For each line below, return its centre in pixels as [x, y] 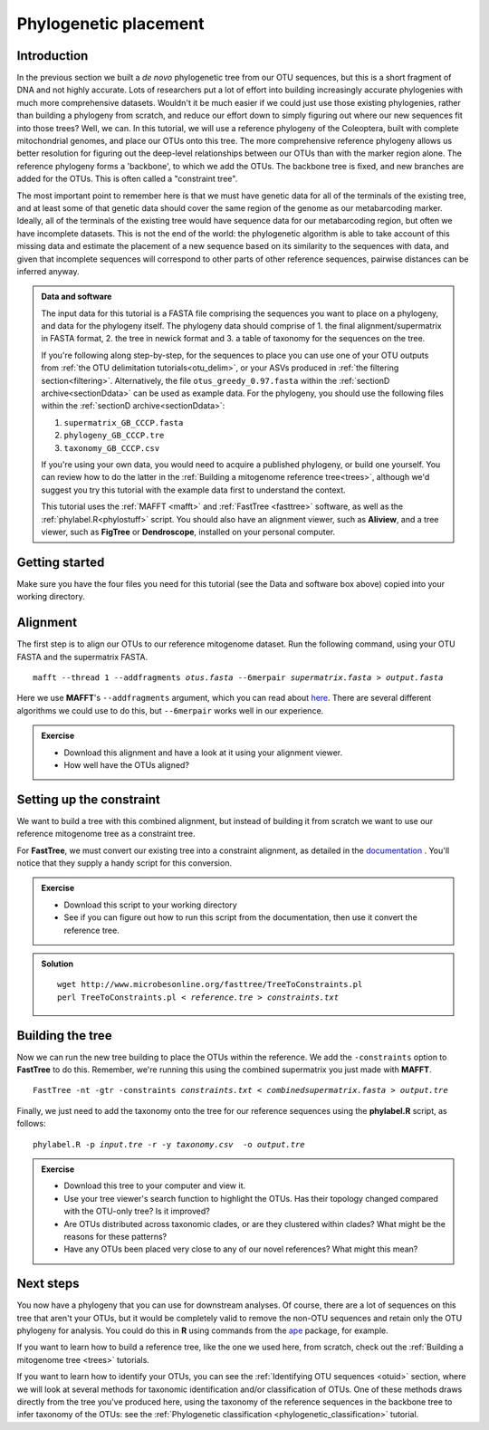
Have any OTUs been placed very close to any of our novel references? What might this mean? [241, 1249]
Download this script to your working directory [150, 905]
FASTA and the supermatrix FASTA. [82, 657]
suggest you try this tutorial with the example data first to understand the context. [193, 490]
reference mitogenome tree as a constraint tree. [106, 834]
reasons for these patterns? [115, 1236]
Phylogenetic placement [110, 24]
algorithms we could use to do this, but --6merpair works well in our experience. [170, 710]
